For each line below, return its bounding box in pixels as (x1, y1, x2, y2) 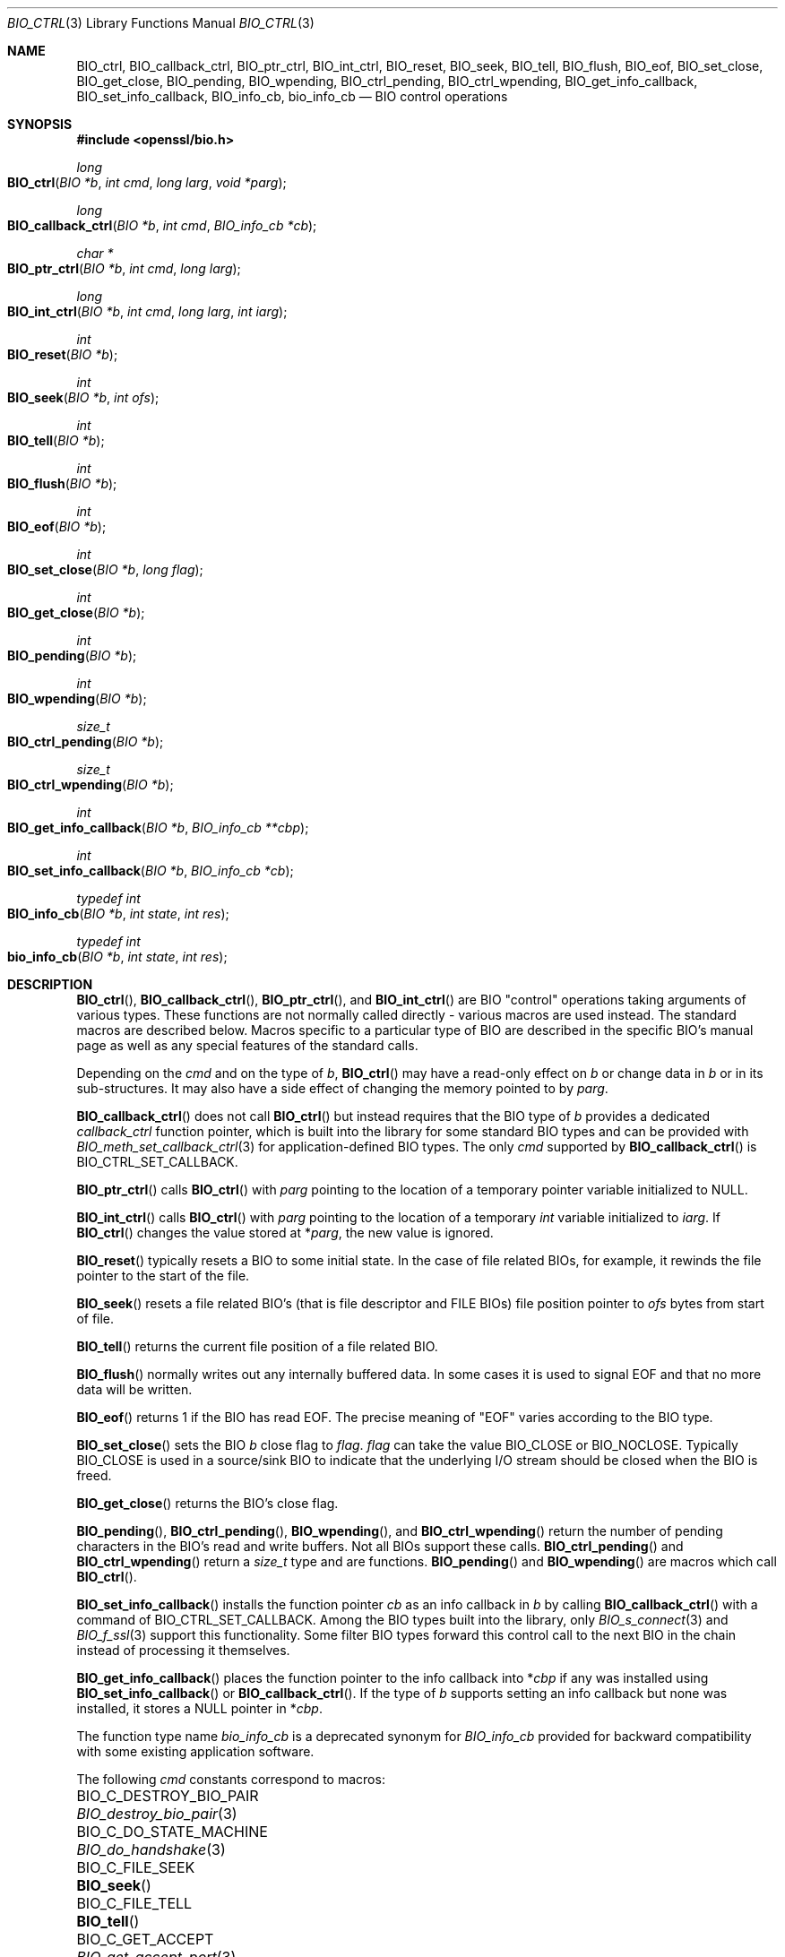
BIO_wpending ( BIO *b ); (7, 691, 147, 706)
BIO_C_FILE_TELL (76, 1894, 193, 1912)
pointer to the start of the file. (76, 1268, 250, 1283)
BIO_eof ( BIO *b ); (7, 519, 107, 534)
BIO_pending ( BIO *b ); (7, 648, 137, 663)
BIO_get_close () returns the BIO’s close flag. (76, 1496, 339, 1511)
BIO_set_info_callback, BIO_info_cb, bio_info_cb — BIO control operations (76, 89, 508, 104)
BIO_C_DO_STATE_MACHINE (76, 1823, 268, 1841)
